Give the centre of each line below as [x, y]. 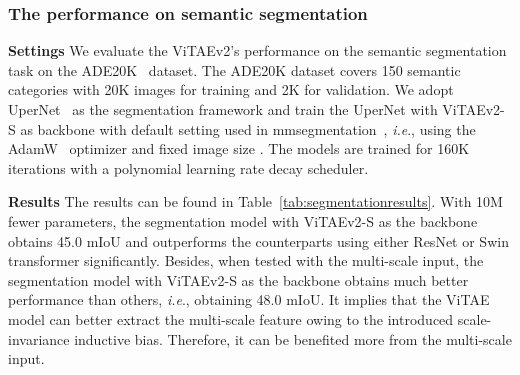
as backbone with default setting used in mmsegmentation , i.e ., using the [248, 128]
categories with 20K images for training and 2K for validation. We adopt [231, 89]
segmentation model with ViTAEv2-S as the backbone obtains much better [238, 279]
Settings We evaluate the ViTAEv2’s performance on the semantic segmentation [257, 50]
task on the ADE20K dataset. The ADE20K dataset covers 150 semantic [234, 69]
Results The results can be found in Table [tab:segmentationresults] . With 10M [255, 201]
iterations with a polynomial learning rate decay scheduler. [188, 167]
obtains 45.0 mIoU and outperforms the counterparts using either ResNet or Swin [258, 240]
